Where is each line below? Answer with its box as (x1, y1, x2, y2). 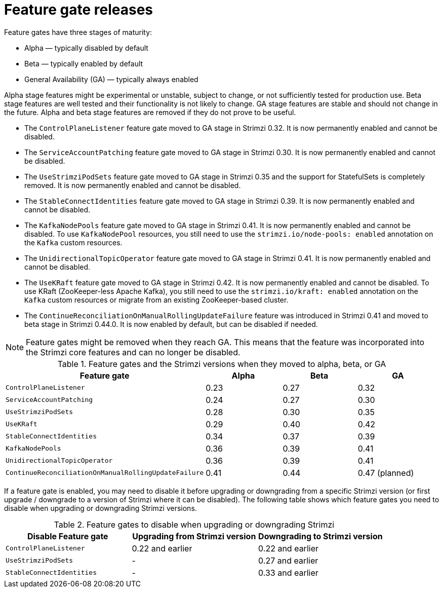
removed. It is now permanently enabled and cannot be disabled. (24, 180, 241, 190)
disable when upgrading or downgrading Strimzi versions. (4, 503, 197, 512)
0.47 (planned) (357, 467, 414, 478)
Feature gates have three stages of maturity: (4, 27, 152, 36)
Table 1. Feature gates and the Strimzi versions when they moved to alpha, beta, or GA (57, 358, 386, 369)
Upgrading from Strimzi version (132, 531, 256, 541)
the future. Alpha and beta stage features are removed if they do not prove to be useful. (4, 107, 296, 117)
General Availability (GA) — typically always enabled (24, 75, 198, 84)
